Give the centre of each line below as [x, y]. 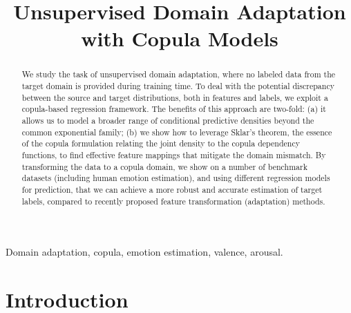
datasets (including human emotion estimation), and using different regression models [176, 178]
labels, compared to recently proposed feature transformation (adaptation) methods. [173, 201]
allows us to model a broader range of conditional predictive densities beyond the [168, 120]
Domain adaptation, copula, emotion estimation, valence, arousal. [144, 252]
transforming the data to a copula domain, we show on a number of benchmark [164, 166]
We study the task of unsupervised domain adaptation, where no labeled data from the [179, 74]
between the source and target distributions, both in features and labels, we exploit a [175, 97]
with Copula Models [180, 38]
